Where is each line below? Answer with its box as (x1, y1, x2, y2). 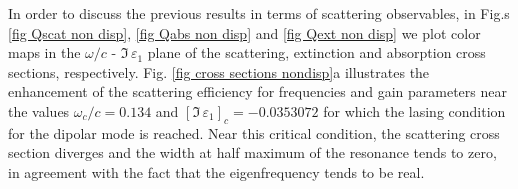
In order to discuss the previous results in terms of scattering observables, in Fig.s (8, 3, 510, 23)
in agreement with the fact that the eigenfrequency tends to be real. (8, 161, 425, 182)
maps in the (8, 42, 81, 63)
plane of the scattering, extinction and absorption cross (147, 42, 486, 63)
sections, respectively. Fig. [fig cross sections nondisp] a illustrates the (8, 61, 430, 82)
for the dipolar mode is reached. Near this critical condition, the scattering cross (8, 122, 500, 143)
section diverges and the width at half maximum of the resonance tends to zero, (8, 142, 497, 163)
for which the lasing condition (323, 100, 506, 121)
